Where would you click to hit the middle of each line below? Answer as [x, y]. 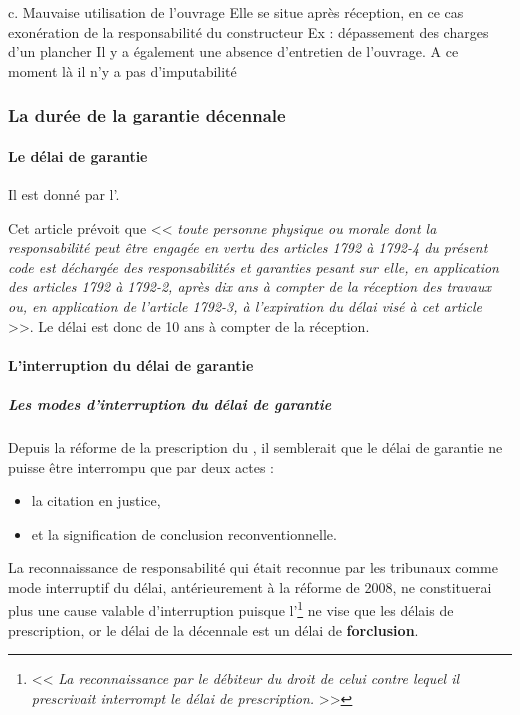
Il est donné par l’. [64, 194]
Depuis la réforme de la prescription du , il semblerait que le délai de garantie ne [255, 446]
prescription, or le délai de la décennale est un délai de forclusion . [213, 629]
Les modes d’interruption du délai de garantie [170, 403]
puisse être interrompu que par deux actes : [141, 466]
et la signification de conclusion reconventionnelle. [184, 533]
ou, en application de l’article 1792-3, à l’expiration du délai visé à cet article [245, 305]
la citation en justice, [96, 500]
